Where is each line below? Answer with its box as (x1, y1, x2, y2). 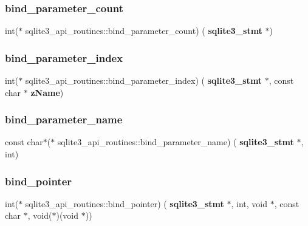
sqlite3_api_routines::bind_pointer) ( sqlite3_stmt (25, 197, 224, 210)
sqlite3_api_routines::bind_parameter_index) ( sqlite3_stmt (25, 74, 262, 87)
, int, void (231, 197, 268, 210)
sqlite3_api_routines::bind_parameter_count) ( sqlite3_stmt (25, 24, 262, 37)
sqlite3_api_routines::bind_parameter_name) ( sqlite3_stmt (57, 135, 294, 148)
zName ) (30, 86, 64, 98)
